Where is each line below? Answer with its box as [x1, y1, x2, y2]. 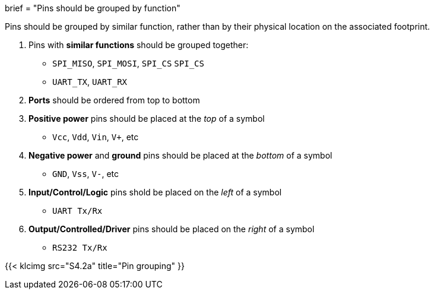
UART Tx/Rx [52, 206, 103, 216]
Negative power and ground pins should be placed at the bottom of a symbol [28, 150, 332, 160]
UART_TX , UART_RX [52, 77, 128, 87]
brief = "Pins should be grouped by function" [5, 3, 180, 13]
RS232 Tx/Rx [52, 243, 107, 252]
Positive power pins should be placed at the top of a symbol [28, 113, 265, 124]
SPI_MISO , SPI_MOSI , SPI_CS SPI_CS [52, 58, 204, 68]
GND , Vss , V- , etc [52, 169, 119, 179]
